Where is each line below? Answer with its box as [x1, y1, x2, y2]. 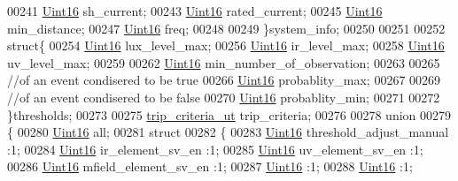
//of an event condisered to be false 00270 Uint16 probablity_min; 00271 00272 [7, 87, 440, 106]
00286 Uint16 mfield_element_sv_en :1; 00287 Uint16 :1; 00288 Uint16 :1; [7, 157, 413, 176]
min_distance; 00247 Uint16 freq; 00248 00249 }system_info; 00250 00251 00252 [7, 19, 446, 37]
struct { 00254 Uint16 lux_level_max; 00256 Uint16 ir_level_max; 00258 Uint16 [7, 36, 445, 55]
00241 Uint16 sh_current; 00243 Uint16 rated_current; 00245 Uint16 [7, 2, 383, 19]
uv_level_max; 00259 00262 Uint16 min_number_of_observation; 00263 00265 [7, 53, 440, 72]
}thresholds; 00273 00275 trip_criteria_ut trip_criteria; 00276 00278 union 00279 [7, 105, 452, 124]
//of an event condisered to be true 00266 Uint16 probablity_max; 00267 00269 [7, 71, 441, 89]
